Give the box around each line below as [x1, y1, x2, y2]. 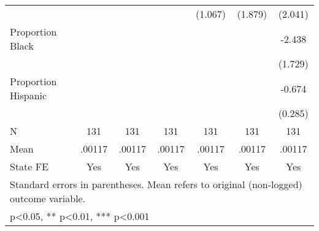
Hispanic [10, 88, 47, 102]
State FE [10, 159, 49, 173]
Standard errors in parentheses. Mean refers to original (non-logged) [10, 177, 302, 191]
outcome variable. [10, 191, 86, 205]
